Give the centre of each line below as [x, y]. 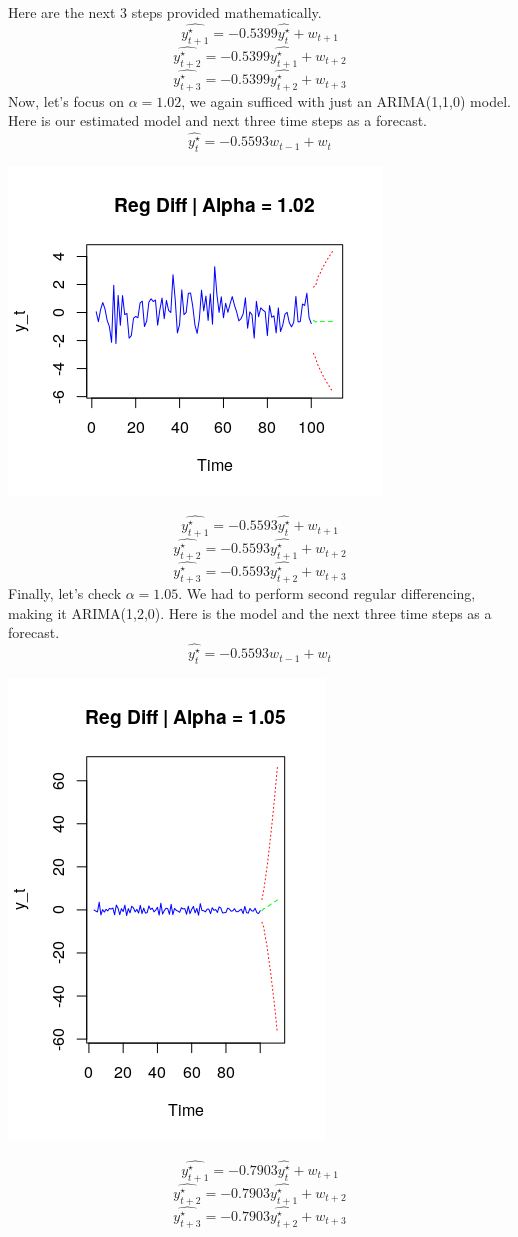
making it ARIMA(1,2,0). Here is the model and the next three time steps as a [250, 612]
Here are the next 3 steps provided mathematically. [165, 12]
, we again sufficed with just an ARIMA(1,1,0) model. [346, 100]
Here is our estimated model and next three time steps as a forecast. [217, 120]
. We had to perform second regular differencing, [327, 593]
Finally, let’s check [65, 593]
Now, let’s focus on [66, 100]
